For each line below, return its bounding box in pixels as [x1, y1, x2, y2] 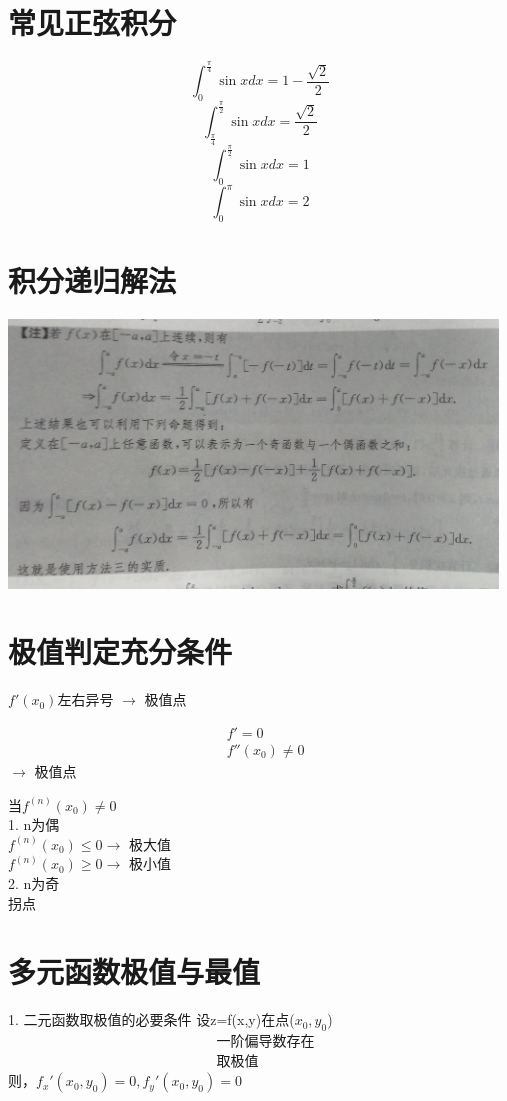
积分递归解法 [8, 260, 177, 301]
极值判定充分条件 [8, 631, 233, 672]
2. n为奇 [8, 872, 60, 893]
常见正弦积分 [8, 2, 177, 43]
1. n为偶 [8, 814, 60, 835]
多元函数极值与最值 [8, 951, 261, 992]
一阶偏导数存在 [216, 1035, 315, 1050]
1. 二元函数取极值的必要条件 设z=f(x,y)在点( [8, 1009, 295, 1030]
